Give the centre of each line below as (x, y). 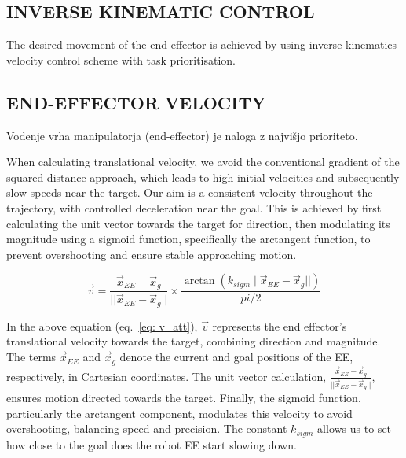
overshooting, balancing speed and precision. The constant (147, 428)
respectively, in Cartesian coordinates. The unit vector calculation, (166, 376)
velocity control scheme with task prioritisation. (121, 59)
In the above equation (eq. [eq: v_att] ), (102, 325)
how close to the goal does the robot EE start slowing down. (152, 444)
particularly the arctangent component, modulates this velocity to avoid (179, 413)
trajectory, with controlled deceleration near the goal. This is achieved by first (194, 207)
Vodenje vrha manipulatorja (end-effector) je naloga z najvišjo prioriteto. (182, 135)
